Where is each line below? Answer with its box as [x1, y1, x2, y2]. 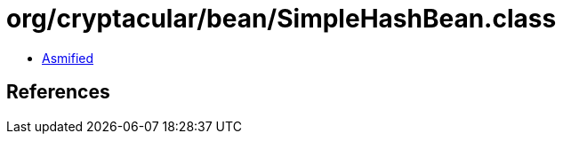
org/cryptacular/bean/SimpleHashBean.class [6, 4, 557, 34]
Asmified [42, 50, 94, 66]
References [6, 81, 110, 104]
